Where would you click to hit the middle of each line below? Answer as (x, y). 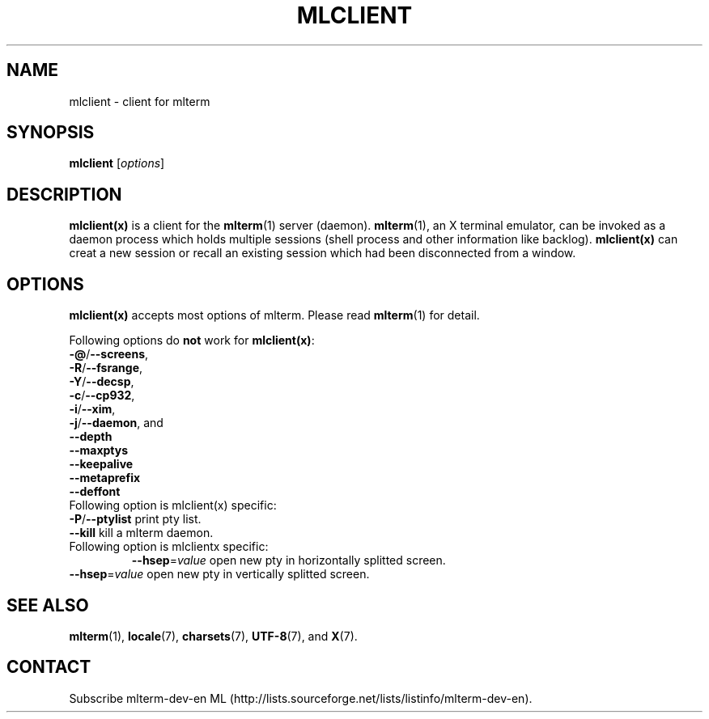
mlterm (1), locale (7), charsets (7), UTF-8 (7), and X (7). (213, 636)
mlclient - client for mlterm (140, 101)
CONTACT (49, 667)
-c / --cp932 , (102, 395)
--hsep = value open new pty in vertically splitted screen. (219, 574)
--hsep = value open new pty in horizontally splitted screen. (289, 560)
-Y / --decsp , (102, 382)
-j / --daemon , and (116, 423)
